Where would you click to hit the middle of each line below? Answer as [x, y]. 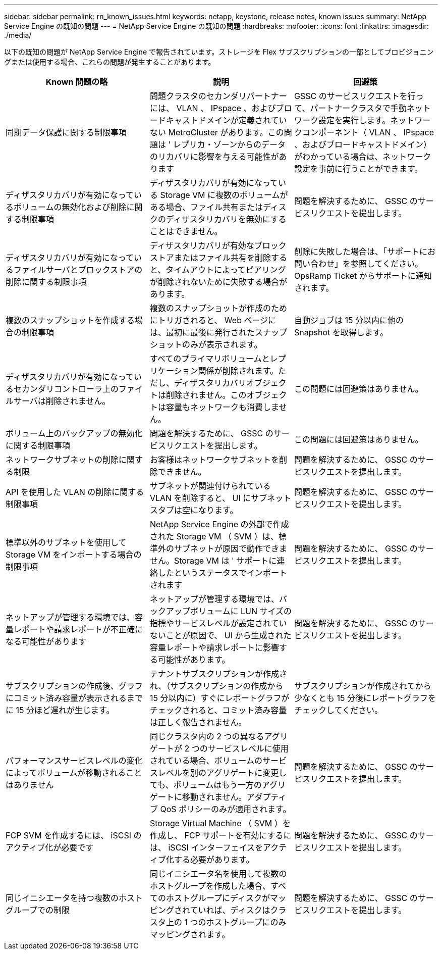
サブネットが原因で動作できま [230, 548]
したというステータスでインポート [222, 573]
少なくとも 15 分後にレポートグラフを [365, 698]
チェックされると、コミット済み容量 [218, 710]
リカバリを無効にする [246, 219]
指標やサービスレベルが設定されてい [218, 623]
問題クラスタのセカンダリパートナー [218, 96]
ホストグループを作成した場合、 [210, 886]
